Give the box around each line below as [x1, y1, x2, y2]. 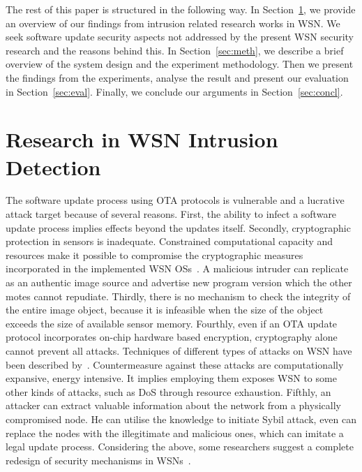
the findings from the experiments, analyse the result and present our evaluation [6, 70, 349, 84]
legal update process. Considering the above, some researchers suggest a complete [6, 439, 354, 454]
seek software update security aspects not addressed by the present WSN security [6, 29, 354, 44]
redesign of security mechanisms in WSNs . [6, 452, 191, 467]
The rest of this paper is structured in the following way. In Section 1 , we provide [6, 2, 356, 16]
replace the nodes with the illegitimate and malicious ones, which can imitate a [6, 425, 344, 440]
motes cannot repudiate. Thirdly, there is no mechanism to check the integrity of [6, 288, 351, 303]
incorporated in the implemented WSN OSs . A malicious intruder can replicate [6, 261, 349, 276]
